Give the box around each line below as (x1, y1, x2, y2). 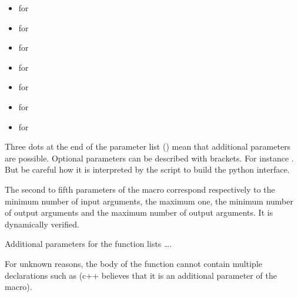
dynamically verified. (5, 217, 79, 230)
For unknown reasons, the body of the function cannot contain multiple (5, 257, 262, 269)
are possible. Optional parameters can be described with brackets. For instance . (5, 151, 294, 164)
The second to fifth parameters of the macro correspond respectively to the (5, 183, 275, 195)
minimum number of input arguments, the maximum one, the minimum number (5, 194, 293, 207)
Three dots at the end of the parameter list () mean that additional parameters (5, 140, 291, 153)
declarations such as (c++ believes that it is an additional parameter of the (5, 269, 277, 281)
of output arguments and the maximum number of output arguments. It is (5, 206, 273, 219)
